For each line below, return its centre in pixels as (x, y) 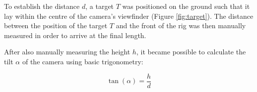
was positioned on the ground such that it (186, 6)
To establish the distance (42, 6)
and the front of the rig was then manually (181, 25)
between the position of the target (56, 25)
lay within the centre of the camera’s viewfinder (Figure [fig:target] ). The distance (129, 16)
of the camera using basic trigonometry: (83, 61)
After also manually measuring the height (67, 52)
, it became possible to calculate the (191, 52)
